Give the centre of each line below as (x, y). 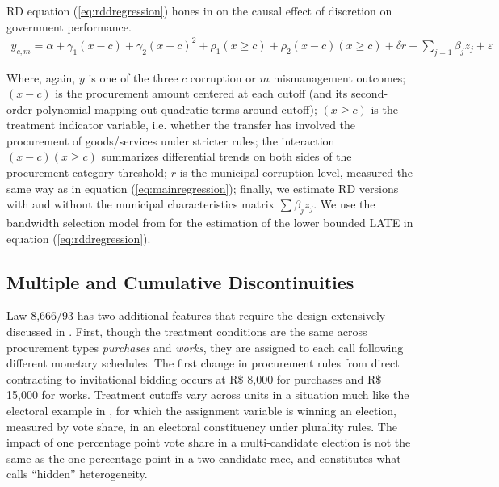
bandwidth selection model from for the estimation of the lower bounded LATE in (210, 223)
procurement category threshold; (87, 172)
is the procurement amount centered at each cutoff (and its (201, 93)
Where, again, (41, 77)
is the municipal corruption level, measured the (296, 172)
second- (369, 93)
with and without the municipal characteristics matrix (141, 204)
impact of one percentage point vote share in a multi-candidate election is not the (209, 442)
